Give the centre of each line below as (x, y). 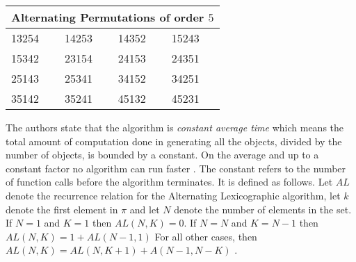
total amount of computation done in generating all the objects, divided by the (174, 141)
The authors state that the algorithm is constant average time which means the (175, 127)
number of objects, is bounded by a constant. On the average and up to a (162, 155)
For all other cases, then (206, 236)
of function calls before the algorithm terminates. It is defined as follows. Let (169, 182)
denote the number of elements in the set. (263, 209)
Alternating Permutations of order (108, 17)
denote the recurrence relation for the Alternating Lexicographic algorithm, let (173, 195)
